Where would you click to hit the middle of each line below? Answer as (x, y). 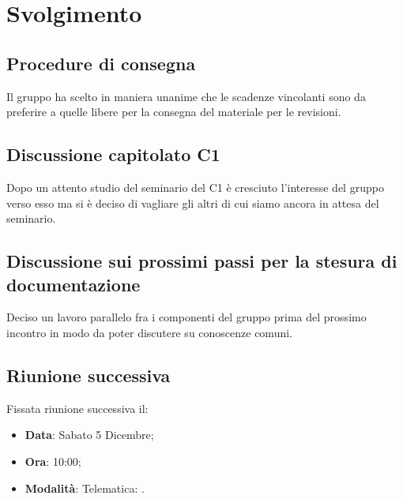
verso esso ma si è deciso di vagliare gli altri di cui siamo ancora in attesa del (193, 203)
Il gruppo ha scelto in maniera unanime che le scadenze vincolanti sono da (186, 96)
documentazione (73, 284)
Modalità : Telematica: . (85, 488)
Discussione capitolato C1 (113, 154)
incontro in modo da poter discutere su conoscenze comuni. (149, 332)
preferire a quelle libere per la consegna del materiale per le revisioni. (174, 112)
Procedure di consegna (101, 63)
